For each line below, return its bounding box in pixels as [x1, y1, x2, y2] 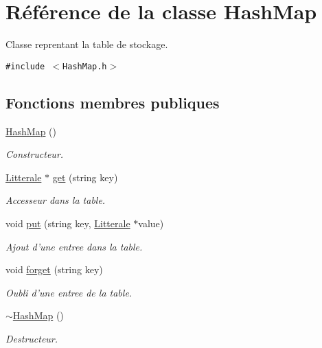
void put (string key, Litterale [5, 216, 130, 230]
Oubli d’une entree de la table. [5, 285, 133, 299]
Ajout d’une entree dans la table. [5, 239, 143, 253]
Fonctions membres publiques [5, 91, 220, 113]
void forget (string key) [5, 262, 103, 277]
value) [138, 216, 164, 230]
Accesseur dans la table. [5, 193, 106, 207]
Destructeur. [5, 331, 58, 345]
